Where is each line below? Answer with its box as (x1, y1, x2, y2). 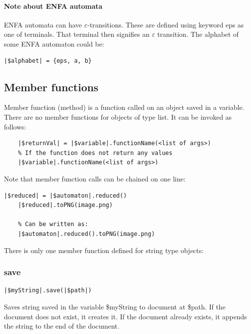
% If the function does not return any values (18, 149, 173, 156)
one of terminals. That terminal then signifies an (4, 29, 150, 39)
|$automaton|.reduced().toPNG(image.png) (18, 230, 155, 237)
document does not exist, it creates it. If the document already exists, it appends (4, 311, 247, 321)
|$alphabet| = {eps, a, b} (4, 57, 92, 64)
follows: (4, 121, 26, 131)
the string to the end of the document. (4, 321, 120, 331)
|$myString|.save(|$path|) (4, 287, 92, 294)
